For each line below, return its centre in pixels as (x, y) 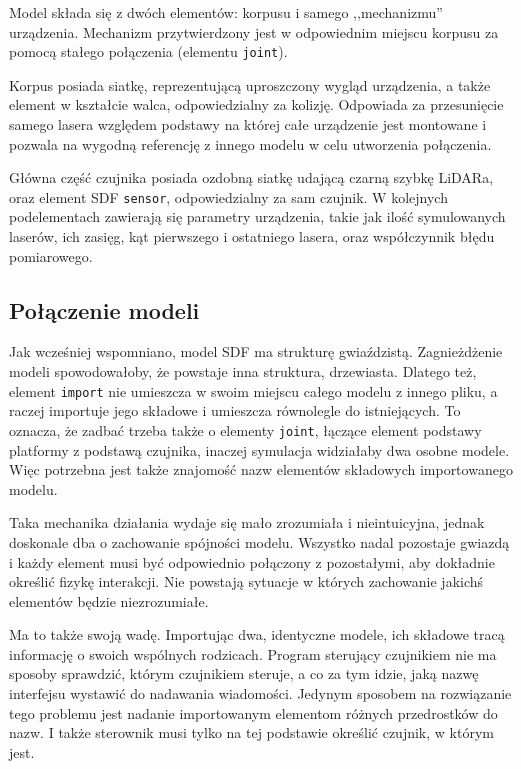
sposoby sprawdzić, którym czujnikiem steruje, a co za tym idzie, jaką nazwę (244, 673)
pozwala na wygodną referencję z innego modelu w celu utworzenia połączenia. (250, 143)
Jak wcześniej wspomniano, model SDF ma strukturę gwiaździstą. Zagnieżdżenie (256, 351)
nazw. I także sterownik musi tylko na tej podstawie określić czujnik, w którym (251, 732)
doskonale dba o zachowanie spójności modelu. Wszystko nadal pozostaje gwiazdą (259, 541)
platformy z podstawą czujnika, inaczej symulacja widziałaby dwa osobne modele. (259, 449)
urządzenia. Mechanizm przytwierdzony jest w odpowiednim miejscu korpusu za (254, 31)
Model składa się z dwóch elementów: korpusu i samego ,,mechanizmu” (226, 12)
